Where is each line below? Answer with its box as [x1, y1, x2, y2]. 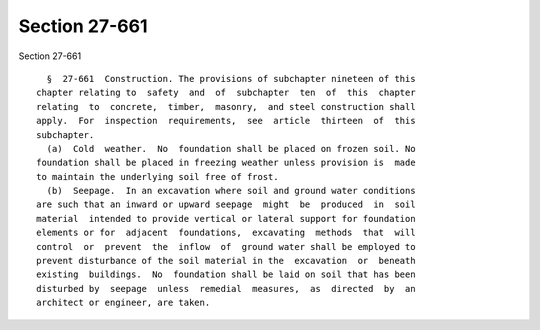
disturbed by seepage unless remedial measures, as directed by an [36, 283, 416, 294]
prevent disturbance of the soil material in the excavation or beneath [36, 255, 416, 267]
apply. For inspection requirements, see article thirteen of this [36, 115, 416, 127]
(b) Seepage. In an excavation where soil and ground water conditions [46, 185, 416, 197]
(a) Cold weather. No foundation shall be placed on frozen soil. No [46, 143, 416, 154]
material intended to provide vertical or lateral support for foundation [36, 213, 416, 224]
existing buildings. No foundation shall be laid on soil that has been [36, 269, 416, 280]
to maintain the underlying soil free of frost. [36, 171, 279, 182]
